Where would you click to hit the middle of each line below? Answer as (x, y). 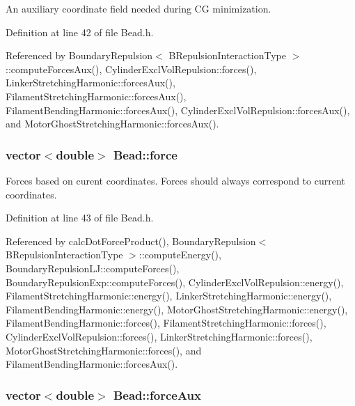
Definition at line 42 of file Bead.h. (80, 32)
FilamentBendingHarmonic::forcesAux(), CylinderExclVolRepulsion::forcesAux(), (178, 110)
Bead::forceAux (157, 395)
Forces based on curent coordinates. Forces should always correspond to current (175, 180)
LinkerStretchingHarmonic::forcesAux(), (90, 83)
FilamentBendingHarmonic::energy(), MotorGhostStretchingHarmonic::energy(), (177, 309)
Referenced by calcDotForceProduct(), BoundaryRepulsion (131, 241)
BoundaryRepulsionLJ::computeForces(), (93, 268)
